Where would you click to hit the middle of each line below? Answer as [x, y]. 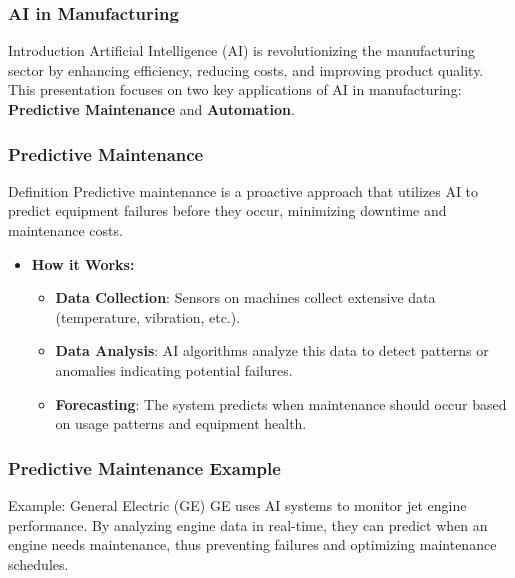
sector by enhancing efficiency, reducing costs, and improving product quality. [246, 69]
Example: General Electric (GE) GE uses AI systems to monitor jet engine [237, 504]
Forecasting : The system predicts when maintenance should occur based [281, 403]
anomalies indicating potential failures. [174, 369]
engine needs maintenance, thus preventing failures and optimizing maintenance [252, 544]
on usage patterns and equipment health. [181, 423]
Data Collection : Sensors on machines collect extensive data [245, 297]
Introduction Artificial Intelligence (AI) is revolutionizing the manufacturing [241, 50]
